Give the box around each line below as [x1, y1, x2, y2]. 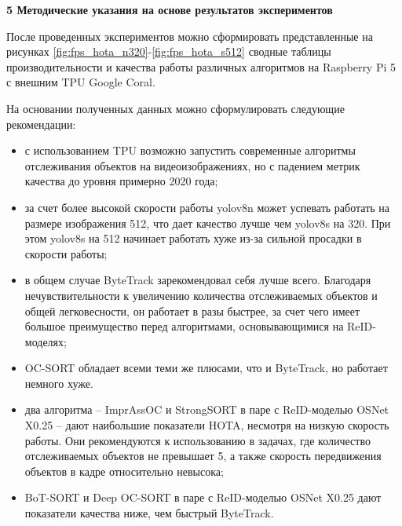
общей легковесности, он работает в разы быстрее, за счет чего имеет [24, 302, 360, 319]
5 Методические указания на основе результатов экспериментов [6, 2, 333, 17]
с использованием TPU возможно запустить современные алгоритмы [24, 142, 356, 159]
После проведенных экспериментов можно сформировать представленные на [6, 27, 373, 44]
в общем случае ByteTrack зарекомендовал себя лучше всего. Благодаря [24, 272, 371, 288]
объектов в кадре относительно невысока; [24, 462, 224, 479]
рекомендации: [6, 115, 76, 132]
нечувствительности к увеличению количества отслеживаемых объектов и [24, 287, 378, 303]
